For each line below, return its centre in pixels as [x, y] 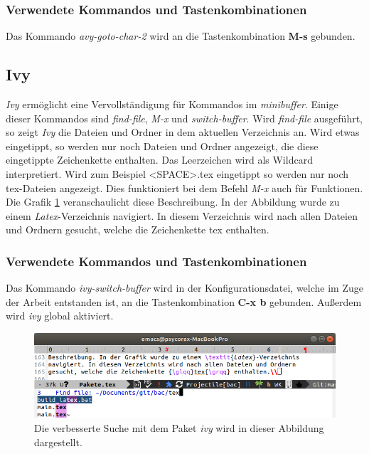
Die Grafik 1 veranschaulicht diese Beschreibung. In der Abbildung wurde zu [173, 202]
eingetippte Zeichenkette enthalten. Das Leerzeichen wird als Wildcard [159, 160]
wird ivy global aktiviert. [60, 316]
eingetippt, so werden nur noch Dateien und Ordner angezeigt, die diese [162, 146]
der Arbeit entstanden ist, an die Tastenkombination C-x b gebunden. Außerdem [184, 301]
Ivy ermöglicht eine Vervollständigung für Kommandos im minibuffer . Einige [172, 104]
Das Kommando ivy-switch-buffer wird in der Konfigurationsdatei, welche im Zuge [184, 288]
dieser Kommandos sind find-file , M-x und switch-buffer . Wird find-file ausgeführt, [184, 118]
